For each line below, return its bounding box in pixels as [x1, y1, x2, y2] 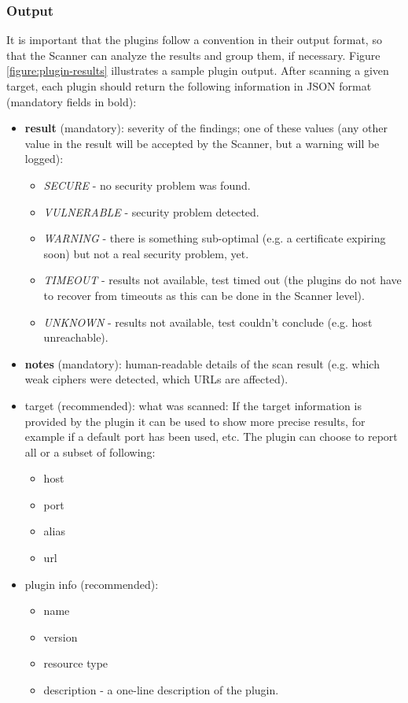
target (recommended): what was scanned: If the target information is [24, 397, 362, 413]
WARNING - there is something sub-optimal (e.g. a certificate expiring [43, 230, 386, 246]
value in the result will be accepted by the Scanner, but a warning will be [24, 135, 380, 151]
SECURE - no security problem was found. [43, 176, 251, 193]
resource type [43, 655, 108, 672]
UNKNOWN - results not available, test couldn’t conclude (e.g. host [43, 313, 373, 330]
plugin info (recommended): [24, 575, 159, 592]
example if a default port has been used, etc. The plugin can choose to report [24, 428, 398, 445]
